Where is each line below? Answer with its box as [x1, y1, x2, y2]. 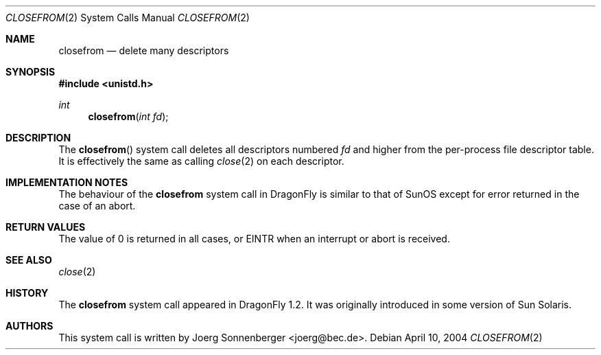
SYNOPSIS [5, 66, 56, 78]
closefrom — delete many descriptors [58, 45, 229, 56]
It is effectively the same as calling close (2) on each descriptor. [58, 155, 344, 167]
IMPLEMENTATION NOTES [5, 176, 128, 188]
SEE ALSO [5, 254, 52, 266]
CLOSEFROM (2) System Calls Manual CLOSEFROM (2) [5, 12, 250, 23]
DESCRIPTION [5, 132, 71, 144]
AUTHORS [5, 320, 54, 332]
